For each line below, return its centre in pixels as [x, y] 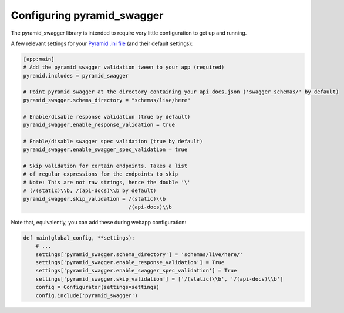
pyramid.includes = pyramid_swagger [76, 75]
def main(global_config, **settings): [79, 238]
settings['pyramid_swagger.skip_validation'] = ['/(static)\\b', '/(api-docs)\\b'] [159, 279]
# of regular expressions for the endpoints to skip [101, 174]
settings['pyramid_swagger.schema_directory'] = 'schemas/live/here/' [139, 254]
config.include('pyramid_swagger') [87, 295]
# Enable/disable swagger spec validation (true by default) [113, 141]
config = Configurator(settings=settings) [97, 287]
